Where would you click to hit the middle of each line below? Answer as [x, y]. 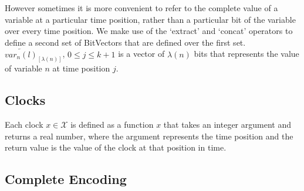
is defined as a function [112, 125]
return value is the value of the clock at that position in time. [116, 147]
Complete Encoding [66, 179]
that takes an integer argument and [227, 125]
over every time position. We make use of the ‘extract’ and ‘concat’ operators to [149, 31]
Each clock [24, 125]
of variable [23, 68]
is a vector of [141, 54]
